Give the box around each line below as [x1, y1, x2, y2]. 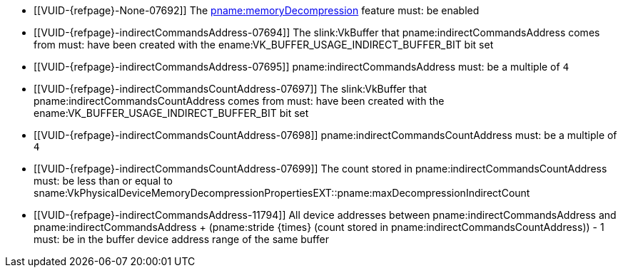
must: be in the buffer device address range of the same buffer [34, 233, 329, 245]
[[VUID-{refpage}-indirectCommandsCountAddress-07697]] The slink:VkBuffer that [34, 83, 427, 95]
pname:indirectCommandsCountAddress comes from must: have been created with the [34, 95, 445, 107]
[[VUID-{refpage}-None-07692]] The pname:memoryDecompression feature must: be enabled [34, 4, 480, 16]
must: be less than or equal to [34, 175, 173, 187]
